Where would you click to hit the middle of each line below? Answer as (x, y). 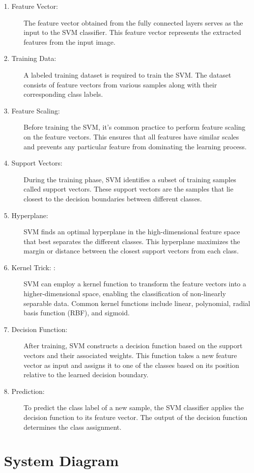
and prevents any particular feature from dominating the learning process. (135, 146)
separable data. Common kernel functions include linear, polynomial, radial (137, 303)
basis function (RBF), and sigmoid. (77, 313)
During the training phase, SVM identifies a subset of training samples (130, 179)
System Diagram (61, 460)
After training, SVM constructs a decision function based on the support (133, 346)
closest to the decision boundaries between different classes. (113, 198)
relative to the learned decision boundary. (86, 375)
